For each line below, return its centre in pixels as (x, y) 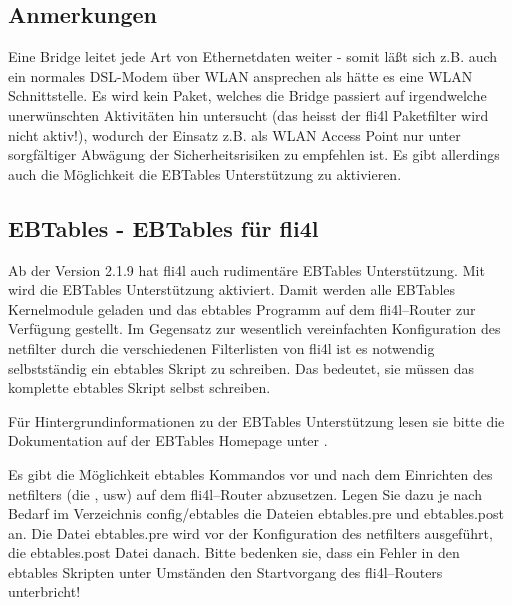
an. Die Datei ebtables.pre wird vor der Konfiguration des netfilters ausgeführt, (250, 532)
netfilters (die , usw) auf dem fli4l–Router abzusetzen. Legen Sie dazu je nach (245, 493)
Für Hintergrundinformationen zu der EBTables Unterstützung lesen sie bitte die (256, 420)
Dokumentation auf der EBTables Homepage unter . (168, 440)
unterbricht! (44, 591)
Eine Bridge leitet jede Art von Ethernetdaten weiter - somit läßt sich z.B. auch (253, 56)
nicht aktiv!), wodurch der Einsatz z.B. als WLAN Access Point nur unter (234, 134)
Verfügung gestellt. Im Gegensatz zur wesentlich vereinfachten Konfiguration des (254, 328)
